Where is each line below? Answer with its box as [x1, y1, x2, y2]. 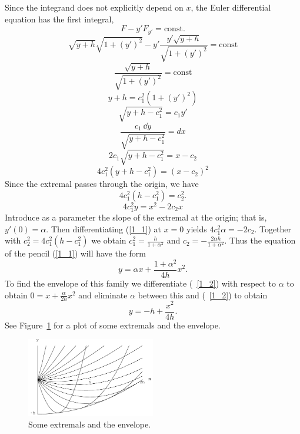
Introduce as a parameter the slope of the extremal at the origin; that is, [5, 211, 267, 223]
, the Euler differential [191, 1, 271, 13]
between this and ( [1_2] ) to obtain [138, 288, 268, 301]
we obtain [91, 234, 126, 246]
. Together [254, 222, 292, 235]
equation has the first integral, [5, 12, 114, 25]
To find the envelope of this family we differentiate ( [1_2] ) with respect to [5, 277, 276, 290]
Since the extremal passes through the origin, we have [5, 177, 199, 190]
